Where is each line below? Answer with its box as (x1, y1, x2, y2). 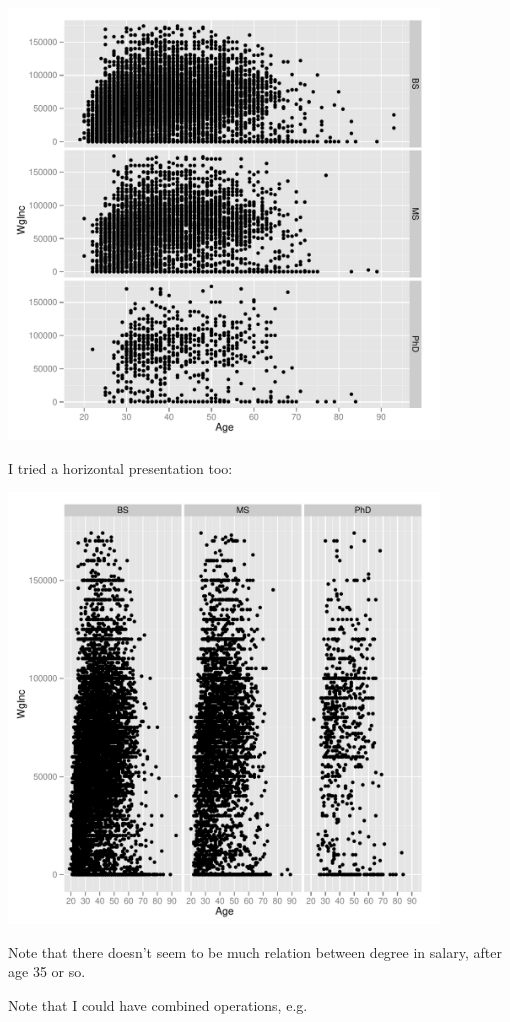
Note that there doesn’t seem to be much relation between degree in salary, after (8, 941, 502, 962)
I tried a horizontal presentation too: (8, 457, 233, 478)
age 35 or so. (8, 961, 86, 982)
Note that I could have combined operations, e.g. (8, 994, 308, 1015)
